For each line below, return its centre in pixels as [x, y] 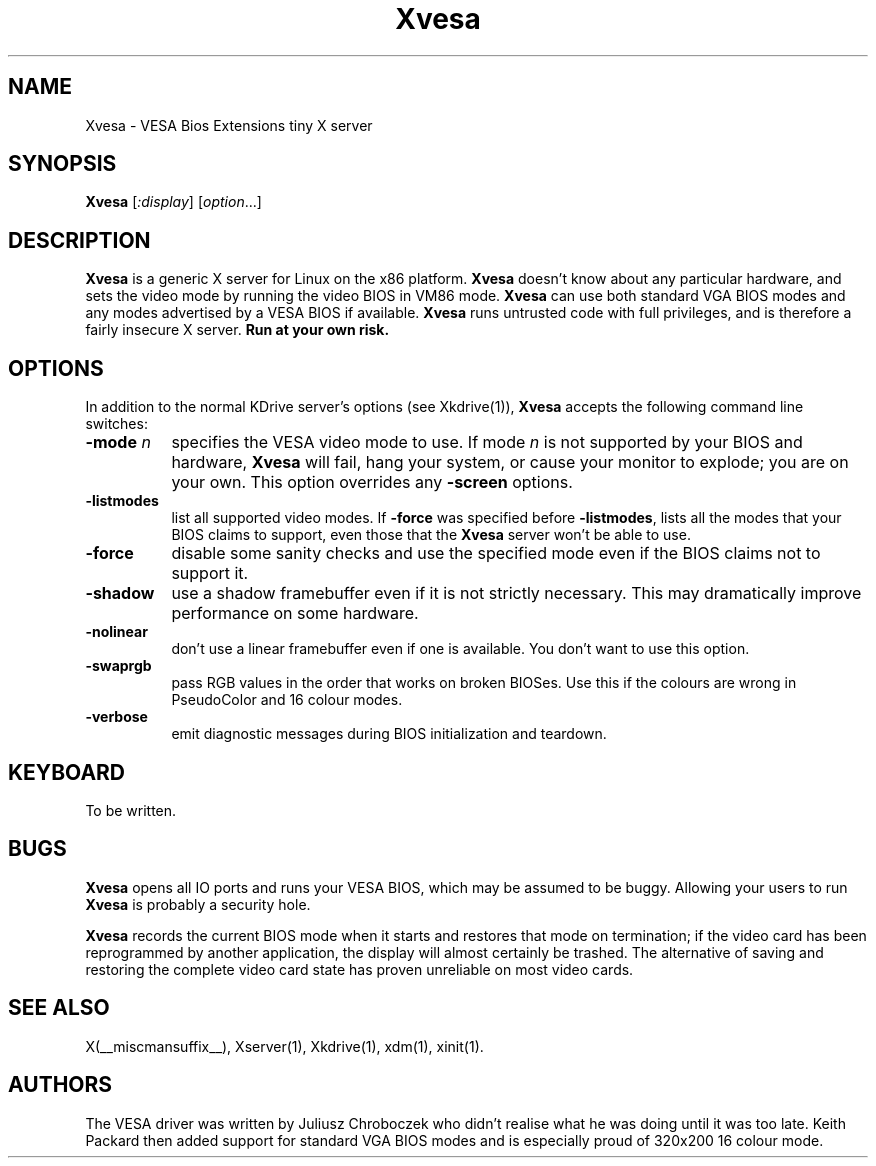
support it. [210, 573]
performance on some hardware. [295, 613]
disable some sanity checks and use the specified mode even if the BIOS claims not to [496, 553]
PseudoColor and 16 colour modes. [287, 700]
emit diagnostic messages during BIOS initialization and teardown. [389, 734]
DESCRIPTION [79, 240]
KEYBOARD [67, 772]
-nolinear [116, 632]
